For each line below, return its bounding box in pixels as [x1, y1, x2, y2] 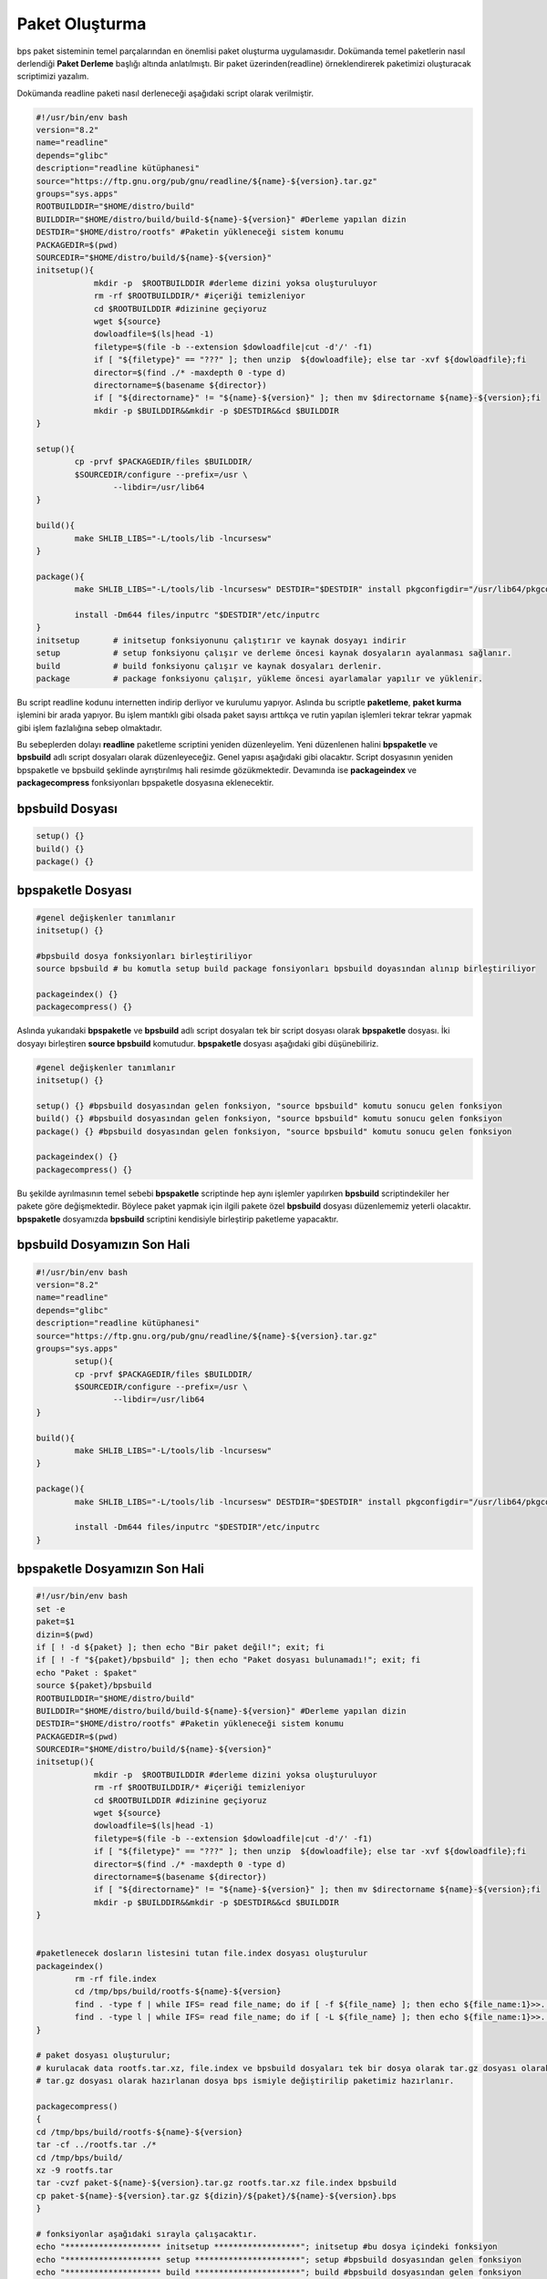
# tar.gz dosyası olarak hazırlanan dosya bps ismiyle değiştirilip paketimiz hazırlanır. [36, 2076, 455, 2087]
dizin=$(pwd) [36, 1629, 95, 1640]
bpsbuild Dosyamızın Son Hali [16, 1237, 191, 1253]
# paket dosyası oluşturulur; [36, 2050, 171, 2060]
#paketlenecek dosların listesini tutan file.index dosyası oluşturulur [36, 1948, 368, 1959]
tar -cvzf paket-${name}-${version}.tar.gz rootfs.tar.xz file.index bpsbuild [36, 2178, 397, 2188]
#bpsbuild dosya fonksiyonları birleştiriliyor [36, 951, 253, 961]
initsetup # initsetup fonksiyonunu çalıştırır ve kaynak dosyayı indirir [36, 634, 407, 645]
